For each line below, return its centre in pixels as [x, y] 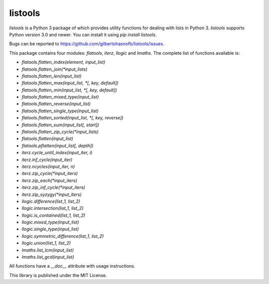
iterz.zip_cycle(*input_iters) [50, 174]
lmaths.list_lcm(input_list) [48, 250]
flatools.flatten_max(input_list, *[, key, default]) [70, 83]
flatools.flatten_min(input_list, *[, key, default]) [69, 90]
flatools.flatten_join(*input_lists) [55, 69]
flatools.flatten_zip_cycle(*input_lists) [60, 132]
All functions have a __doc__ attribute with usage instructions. [72, 266]
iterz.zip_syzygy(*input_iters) [52, 194]
